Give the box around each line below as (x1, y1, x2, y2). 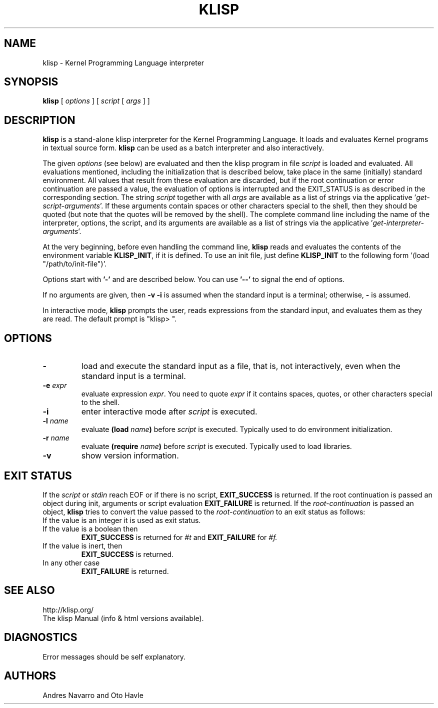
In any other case (42, 558, 100, 567)
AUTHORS (4, 669, 56, 682)
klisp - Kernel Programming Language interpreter (42, 58, 204, 67)
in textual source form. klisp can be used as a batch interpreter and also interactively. (42, 143, 324, 152)
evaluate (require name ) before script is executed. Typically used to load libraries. (81, 442, 352, 451)
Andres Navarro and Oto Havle (42, 690, 143, 699)
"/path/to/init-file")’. (42, 259, 106, 268)
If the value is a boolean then (42, 524, 138, 533)
